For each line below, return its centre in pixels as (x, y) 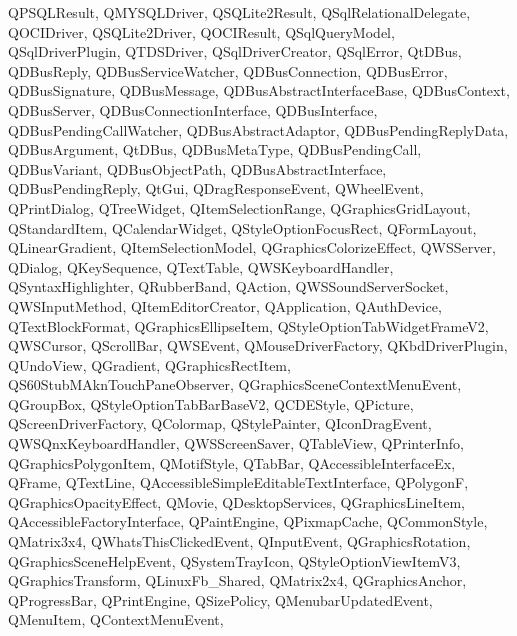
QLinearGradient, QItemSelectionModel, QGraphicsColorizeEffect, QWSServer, (252, 247)
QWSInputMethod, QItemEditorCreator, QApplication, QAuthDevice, (225, 305)
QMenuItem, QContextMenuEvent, (116, 619)
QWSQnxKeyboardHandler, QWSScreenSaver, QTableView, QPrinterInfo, (236, 443)
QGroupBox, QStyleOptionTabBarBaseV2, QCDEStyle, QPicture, (211, 403)
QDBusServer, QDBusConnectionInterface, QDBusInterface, (193, 109)
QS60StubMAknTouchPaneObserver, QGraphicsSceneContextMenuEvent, (235, 384)
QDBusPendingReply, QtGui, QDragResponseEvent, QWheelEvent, (216, 188)
